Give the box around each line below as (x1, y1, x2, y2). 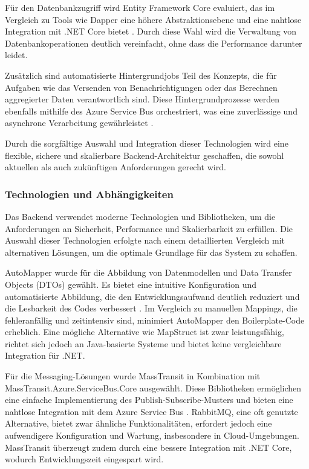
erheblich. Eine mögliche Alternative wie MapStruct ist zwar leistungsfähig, (5, 325, 284, 338)
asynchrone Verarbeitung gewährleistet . (5, 116, 154, 129)
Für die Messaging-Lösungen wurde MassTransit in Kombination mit (5, 370, 261, 382)
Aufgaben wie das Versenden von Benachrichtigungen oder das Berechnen (5, 81, 278, 93)
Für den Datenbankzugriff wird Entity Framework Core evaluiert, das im (5, 1, 275, 13)
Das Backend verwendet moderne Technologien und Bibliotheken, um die (5, 210, 276, 222)
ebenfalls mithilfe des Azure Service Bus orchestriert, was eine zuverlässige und (5, 104, 298, 117)
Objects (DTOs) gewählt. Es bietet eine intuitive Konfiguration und (5, 278, 257, 290)
